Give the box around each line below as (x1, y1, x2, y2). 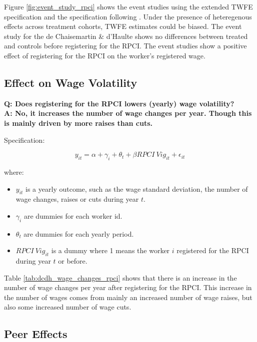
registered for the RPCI (176, 245, 249, 256)
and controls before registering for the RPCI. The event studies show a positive (4, 40, 247, 51)
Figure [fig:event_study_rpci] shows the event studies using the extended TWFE (4, 1, 253, 11)
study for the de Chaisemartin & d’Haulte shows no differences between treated (4, 30, 248, 41)
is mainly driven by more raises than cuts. (4, 117, 153, 128)
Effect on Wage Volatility (4, 74, 137, 90)
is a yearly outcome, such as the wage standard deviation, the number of (25, 183, 248, 194)
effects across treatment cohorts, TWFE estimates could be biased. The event (4, 21, 242, 31)
